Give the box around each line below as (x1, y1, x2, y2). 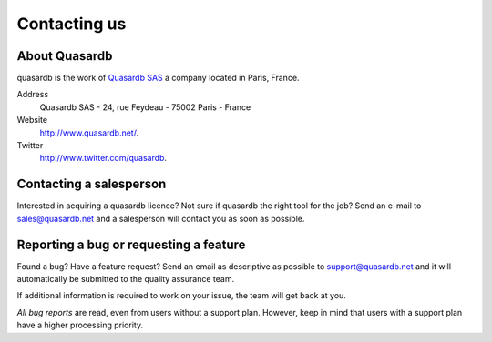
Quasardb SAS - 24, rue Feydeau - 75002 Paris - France (39, 101, 251, 113)
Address (16, 89, 49, 100)
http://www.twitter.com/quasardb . (39, 153, 168, 164)
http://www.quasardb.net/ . (39, 127, 139, 138)
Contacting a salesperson (16, 176, 167, 192)
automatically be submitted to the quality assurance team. (16, 274, 235, 284)
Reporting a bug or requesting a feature (16, 236, 246, 252)
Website (16, 115, 48, 126)
